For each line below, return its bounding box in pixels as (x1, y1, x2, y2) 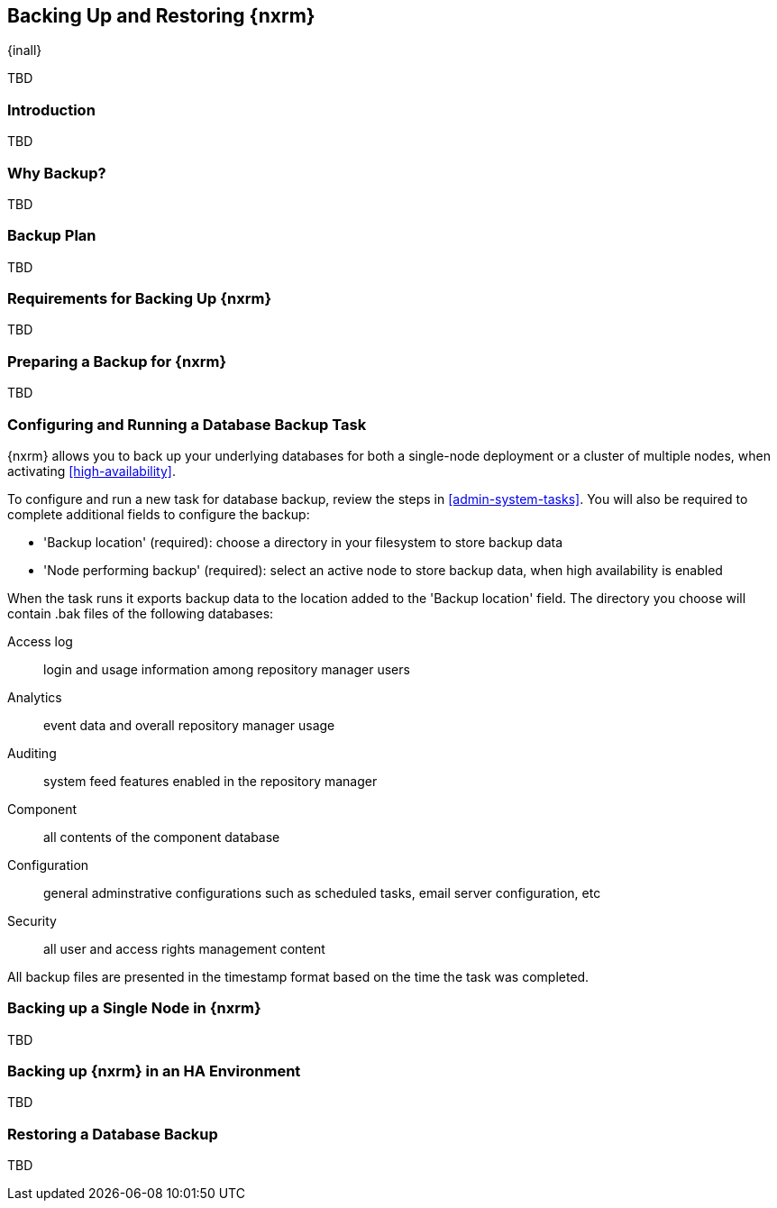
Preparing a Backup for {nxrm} (7, 352, 227, 371)
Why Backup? (7, 163, 106, 182)
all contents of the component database (43, 828, 280, 845)
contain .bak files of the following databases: (7, 605, 274, 621)
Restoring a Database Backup (7, 1124, 218, 1143)
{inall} (7, 42, 42, 59)
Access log (7, 633, 73, 649)
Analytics (7, 689, 62, 705)
